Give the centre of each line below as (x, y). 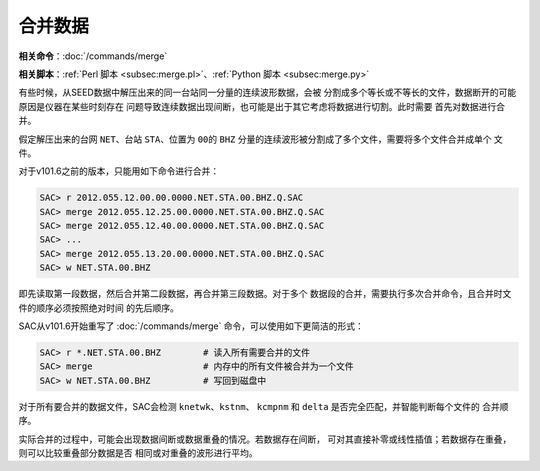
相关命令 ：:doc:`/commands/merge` (93, 56)
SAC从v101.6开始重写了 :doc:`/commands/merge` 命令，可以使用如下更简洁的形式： (191, 326)
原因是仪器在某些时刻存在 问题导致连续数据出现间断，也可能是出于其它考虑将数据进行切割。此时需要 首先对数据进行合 (261, 106)
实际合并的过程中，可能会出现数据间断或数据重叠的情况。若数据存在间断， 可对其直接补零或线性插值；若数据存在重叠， (265, 439)
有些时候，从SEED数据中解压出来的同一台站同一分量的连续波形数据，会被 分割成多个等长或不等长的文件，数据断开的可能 (267, 92)
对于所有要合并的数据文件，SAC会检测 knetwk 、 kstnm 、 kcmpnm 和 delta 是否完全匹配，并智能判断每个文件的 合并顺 (263, 406)
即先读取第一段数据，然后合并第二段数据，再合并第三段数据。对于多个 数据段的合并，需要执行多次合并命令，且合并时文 (265, 294)
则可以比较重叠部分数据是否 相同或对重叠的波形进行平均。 (138, 452)
